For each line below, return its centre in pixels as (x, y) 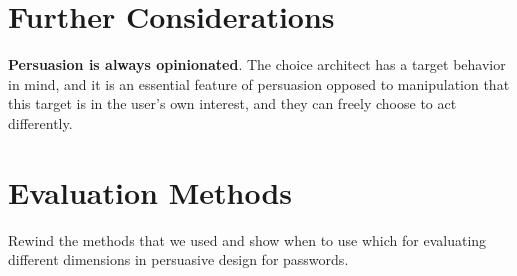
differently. (40, 122)
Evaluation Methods (150, 191)
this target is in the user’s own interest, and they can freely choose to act (232, 103)
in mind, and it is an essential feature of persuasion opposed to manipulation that (259, 83)
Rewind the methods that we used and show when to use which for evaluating (247, 239)
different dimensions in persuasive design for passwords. (178, 259)
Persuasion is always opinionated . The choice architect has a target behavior (257, 64)
